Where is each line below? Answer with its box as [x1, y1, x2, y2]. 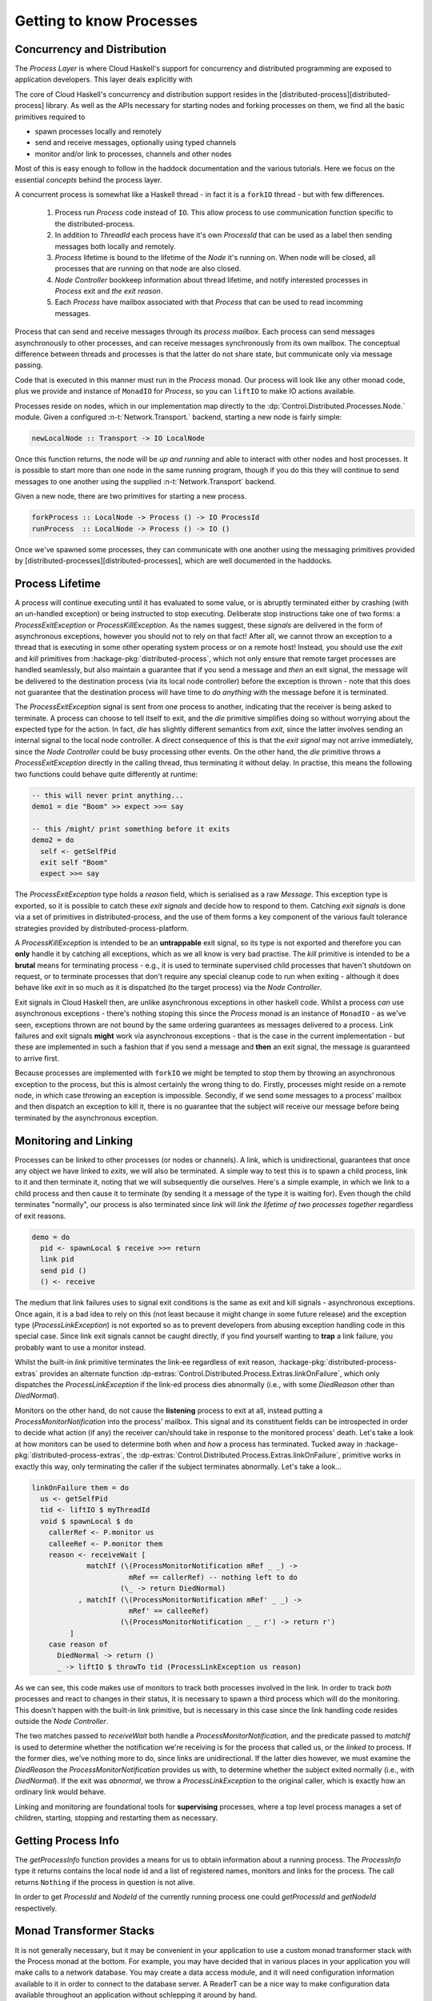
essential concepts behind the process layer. [14, 174, 162, 184]
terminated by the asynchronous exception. [14, 1113, 159, 1122]
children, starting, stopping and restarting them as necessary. [14, 1813, 218, 1823]
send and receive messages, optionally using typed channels [34, 138, 237, 147]
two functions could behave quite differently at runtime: [14, 769, 198, 779]
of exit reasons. [14, 1211, 66, 1221]
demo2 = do [31, 836, 74, 844]
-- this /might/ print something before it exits [31, 824, 230, 833]
